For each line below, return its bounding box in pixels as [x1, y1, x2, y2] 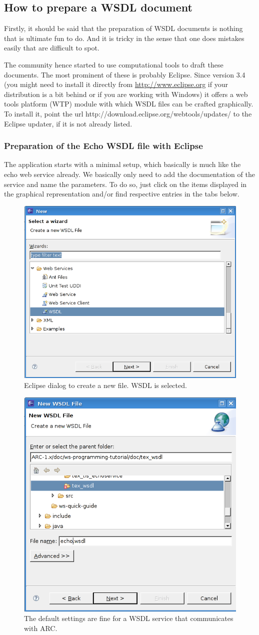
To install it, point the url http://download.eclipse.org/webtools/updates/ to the [4, 108, 252, 118]
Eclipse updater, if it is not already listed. [4, 118, 132, 128]
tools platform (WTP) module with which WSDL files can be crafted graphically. [4, 98, 253, 109]
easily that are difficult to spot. [4, 42, 99, 53]
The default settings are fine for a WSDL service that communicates [24, 613, 233, 623]
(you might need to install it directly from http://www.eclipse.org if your [4, 79, 228, 89]
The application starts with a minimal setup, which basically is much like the [4, 159, 241, 169]
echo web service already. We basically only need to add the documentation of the [4, 168, 255, 179]
